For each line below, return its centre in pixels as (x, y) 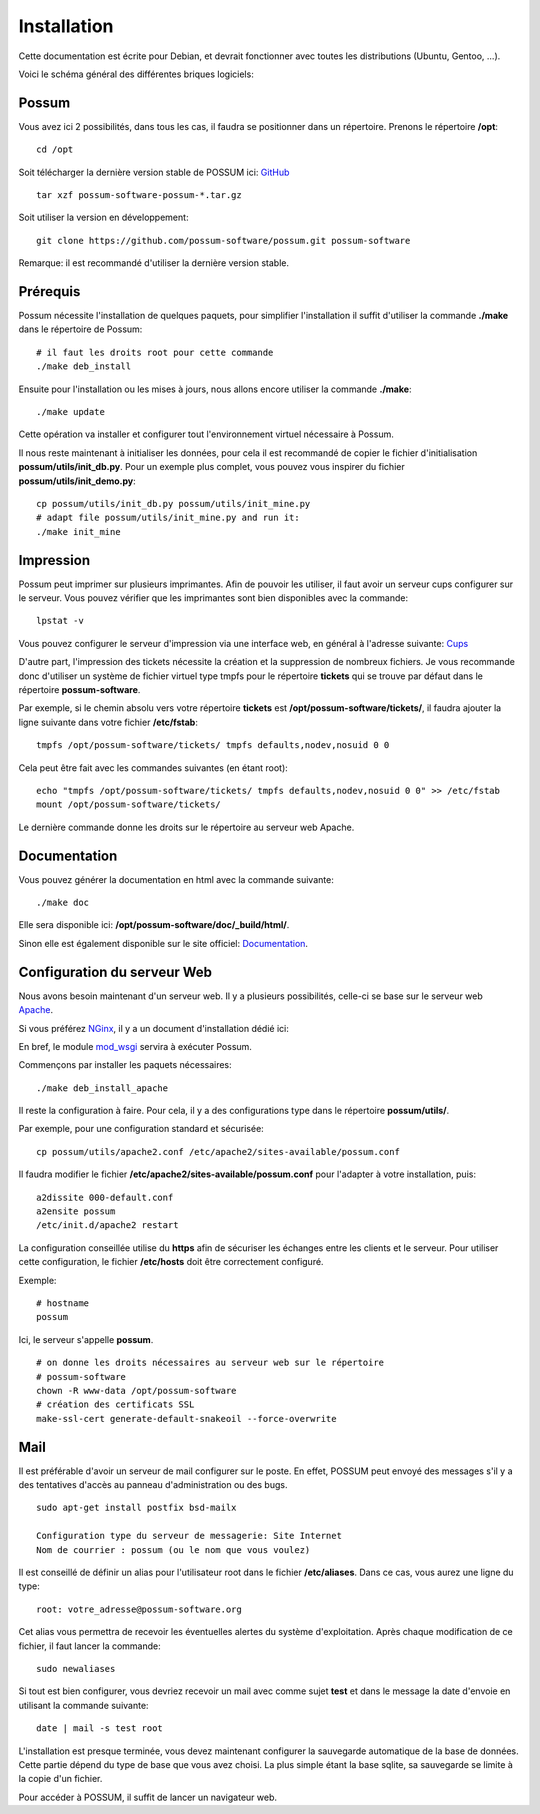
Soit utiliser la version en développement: (103, 217)
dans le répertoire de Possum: (80, 329)
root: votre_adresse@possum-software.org (139, 1609)
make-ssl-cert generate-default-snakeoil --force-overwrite (186, 1418)
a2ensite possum (76, 1211)
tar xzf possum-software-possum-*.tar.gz (139, 195)
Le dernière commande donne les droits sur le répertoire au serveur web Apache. (186, 827)
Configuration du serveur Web (115, 971)
